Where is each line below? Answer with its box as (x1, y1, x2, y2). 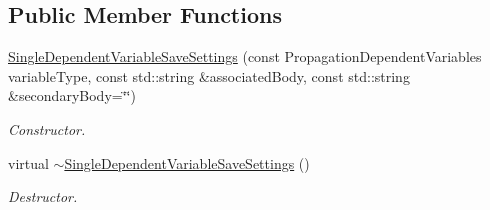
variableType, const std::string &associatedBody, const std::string (8, 65, 410, 86)
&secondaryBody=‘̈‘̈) (8, 85, 136, 106)
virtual (8, 152, 49, 173)
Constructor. (8, 118, 86, 139)
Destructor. (8, 186, 78, 207)
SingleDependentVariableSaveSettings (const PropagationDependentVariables (8, 46, 482, 67)
